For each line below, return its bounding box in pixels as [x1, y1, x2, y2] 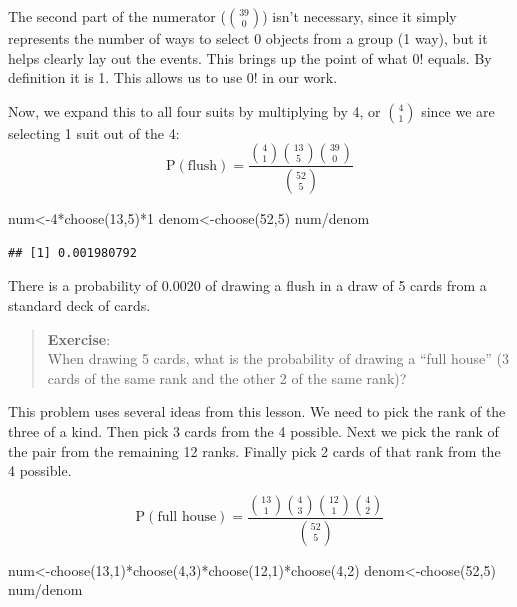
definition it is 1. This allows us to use [8, 67, 243, 88]
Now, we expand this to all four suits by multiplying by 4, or [8, 100, 381, 121]
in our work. [262, 67, 338, 88]
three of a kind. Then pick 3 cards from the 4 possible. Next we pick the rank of [8, 421, 499, 441]
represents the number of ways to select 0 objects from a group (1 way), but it [8, 28, 488, 48]
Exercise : [47, 328, 111, 349]
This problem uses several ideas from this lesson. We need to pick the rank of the [8, 401, 506, 422]
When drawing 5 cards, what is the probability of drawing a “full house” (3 [47, 348, 510, 369]
